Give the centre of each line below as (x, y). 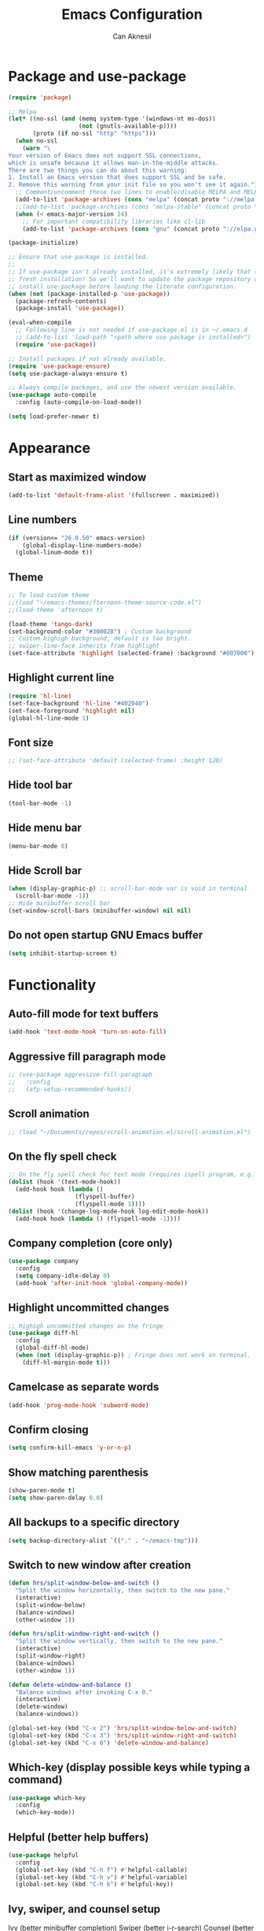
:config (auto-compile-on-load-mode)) (79, 402)
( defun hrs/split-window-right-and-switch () (84, 1634)
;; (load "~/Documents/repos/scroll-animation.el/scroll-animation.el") (130, 1132)
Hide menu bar (45, 828)
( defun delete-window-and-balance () (70, 1685)
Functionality (52, 985)
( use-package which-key (47, 1798)
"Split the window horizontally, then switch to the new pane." (123, 1591)
